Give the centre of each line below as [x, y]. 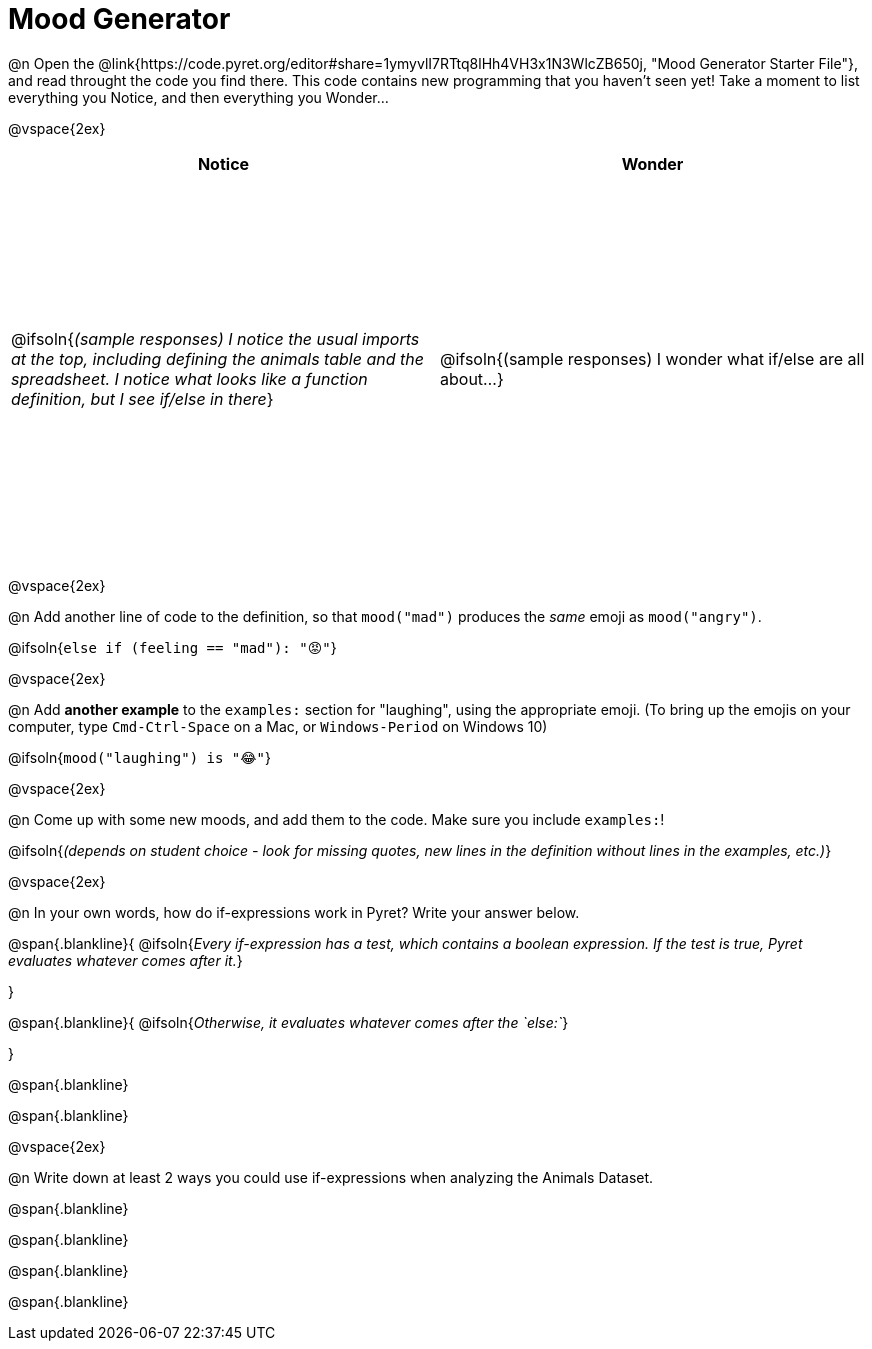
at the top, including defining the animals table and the [217, 358]
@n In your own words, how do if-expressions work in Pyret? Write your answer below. [294, 912]
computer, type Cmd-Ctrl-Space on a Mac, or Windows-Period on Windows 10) [278, 726]
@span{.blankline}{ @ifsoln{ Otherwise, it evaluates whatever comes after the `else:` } [288, 1022]
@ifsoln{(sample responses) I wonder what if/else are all [652, 358]
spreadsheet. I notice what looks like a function [189, 378]
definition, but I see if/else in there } [142, 398]
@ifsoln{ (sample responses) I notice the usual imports [215, 338]
